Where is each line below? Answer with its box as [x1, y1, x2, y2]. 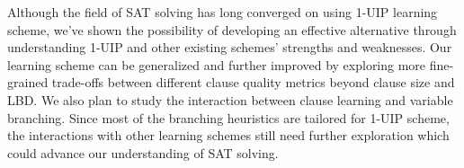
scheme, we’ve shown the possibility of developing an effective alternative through [7, 20, 457, 39]
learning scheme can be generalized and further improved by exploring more [7, 55, 426, 74]
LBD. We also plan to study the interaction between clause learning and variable [7, 90, 453, 109]
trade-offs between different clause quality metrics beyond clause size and [51, 73, 455, 92]
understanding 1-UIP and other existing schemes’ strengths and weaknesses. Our [7, 38, 452, 57]
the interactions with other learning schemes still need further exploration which [7, 126, 450, 145]
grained [7, 73, 49, 92]
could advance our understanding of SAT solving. [7, 143, 279, 162]
